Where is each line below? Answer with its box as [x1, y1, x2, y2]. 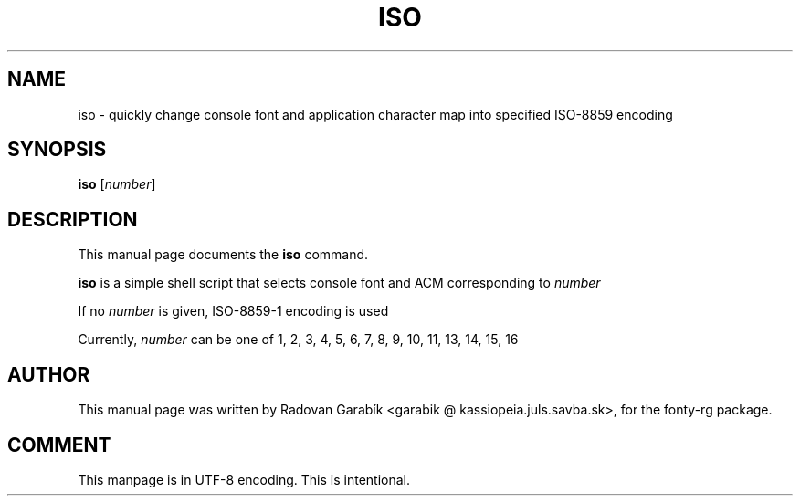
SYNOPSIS [7, 138, 107, 162]
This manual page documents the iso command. [78, 246, 369, 263]
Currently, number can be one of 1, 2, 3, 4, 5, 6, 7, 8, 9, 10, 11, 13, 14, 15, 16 [78, 331, 519, 348]
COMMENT [7, 433, 111, 456]
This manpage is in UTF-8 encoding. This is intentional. [78, 471, 410, 487]
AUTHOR [7, 362, 90, 386]
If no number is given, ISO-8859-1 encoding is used [78, 303, 389, 320]
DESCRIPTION [7, 207, 138, 231]
